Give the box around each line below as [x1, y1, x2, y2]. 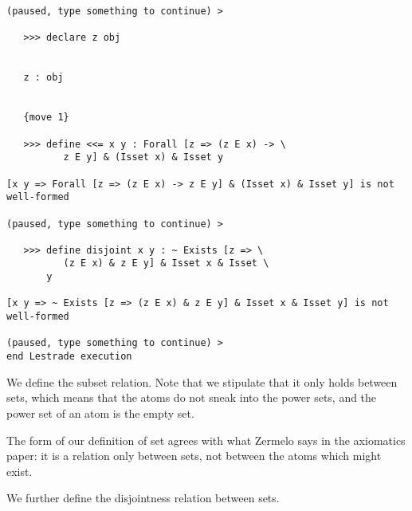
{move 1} [23, 112, 69, 124]
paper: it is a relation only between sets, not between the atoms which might [6, 447, 382, 464]
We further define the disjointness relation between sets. [6, 489, 280, 506]
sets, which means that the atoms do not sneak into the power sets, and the [6, 389, 377, 406]
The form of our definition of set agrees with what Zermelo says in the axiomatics [6, 431, 406, 448]
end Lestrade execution [6, 351, 132, 363]
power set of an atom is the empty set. [6, 404, 194, 421]
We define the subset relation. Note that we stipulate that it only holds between [6, 373, 398, 390]
